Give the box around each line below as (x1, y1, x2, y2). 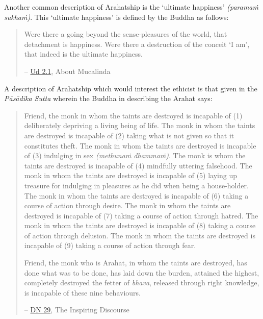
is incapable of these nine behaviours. (24, 287, 141, 298)
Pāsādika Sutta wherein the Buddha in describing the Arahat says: (4, 93, 213, 104)
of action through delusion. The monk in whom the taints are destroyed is (24, 230, 255, 240)
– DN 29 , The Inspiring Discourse (24, 304, 129, 315)
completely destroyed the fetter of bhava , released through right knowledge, (24, 277, 259, 288)
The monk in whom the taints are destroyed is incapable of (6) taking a (24, 190, 249, 201)
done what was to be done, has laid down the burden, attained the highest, (24, 267, 259, 278)
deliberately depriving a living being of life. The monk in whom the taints (24, 120, 255, 131)
